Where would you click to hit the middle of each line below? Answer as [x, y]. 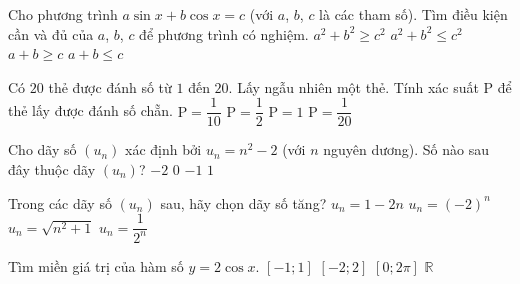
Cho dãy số [42, 149]
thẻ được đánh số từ [110, 86]
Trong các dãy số [60, 202]
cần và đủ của [51, 33]
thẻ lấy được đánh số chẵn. [90, 110]
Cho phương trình [63, 14]
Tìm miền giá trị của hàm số [96, 265]
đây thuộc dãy [52, 169]
